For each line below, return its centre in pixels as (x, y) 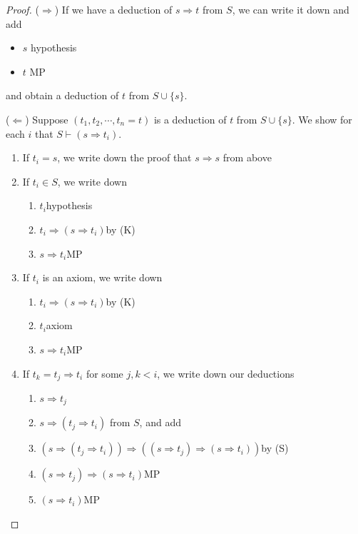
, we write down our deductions (226, 373)
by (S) (275, 448)
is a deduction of (190, 119)
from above (247, 157)
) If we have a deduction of (113, 9)
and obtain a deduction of (62, 95)
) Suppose (47, 119)
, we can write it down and (291, 9)
